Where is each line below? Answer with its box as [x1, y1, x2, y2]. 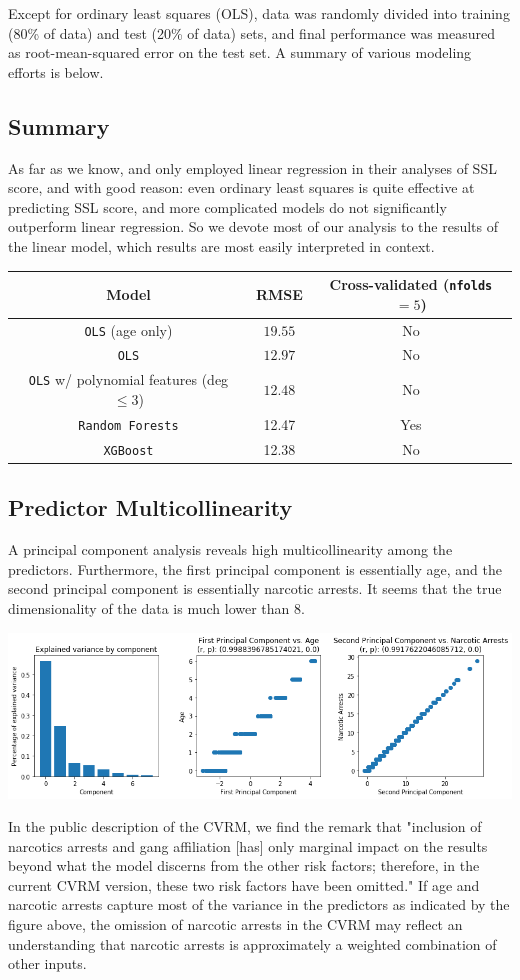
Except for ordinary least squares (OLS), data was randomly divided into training [8, 3, 510, 23]
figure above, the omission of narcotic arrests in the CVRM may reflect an [8, 914, 463, 935]
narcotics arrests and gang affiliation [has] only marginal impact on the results [8, 835, 488, 856]
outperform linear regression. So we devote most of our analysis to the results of [8, 216, 499, 237]
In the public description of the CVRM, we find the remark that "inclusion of [8, 816, 482, 837]
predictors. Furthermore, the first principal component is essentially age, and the [8, 558, 502, 579]
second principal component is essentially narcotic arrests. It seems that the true [8, 578, 502, 599]
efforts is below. [8, 61, 104, 82]
